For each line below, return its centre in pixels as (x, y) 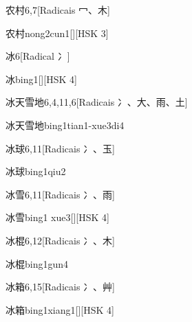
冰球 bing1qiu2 (36, 171)
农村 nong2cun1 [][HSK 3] (57, 33)
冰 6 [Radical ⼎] (38, 56)
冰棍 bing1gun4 (37, 263)
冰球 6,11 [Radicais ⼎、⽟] (60, 148)
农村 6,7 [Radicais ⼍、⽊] (58, 10)
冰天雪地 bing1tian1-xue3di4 (65, 125)
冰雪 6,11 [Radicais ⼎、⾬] (60, 194)
